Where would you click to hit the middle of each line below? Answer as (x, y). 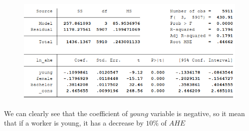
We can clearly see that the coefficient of (66, 113)
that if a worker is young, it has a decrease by (74, 123)
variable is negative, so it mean (198, 113)
